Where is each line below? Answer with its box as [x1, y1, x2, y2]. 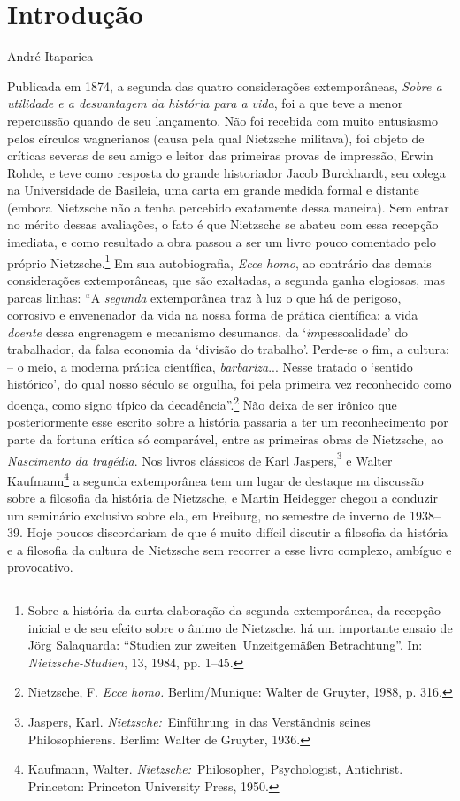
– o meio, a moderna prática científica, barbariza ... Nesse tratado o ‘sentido [7, 357, 413, 375]
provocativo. [7, 558, 73, 576]
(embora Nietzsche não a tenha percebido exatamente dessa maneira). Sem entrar [7, 197, 449, 216]
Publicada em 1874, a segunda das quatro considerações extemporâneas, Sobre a [7, 76, 442, 95]
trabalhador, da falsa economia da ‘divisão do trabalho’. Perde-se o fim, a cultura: [7, 340, 449, 358]
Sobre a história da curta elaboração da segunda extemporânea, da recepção [27, 600, 441, 619]
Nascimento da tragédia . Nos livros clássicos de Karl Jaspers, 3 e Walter [7, 448, 393, 469]
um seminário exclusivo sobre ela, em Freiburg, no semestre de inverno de [7, 505, 406, 524]
